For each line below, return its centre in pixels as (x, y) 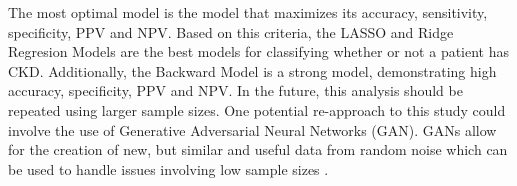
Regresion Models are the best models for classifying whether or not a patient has (259, 51)
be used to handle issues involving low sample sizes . (168, 168)
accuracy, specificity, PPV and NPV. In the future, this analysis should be (235, 90)
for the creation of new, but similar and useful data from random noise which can (258, 149)
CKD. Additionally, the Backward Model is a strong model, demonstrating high (252, 70)
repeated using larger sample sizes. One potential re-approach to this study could (257, 109)
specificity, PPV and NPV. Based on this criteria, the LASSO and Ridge (231, 31)
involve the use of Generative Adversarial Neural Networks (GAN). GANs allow (252, 129)
